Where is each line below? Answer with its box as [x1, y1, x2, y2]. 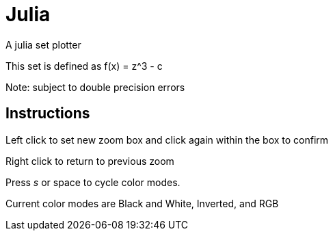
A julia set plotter [5, 38, 81, 51]
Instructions [5, 105, 90, 122]
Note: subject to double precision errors [5, 81, 185, 93]
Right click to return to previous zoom [5, 155, 174, 167]
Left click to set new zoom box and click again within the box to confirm [5, 133, 329, 146]
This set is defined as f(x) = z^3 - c [5, 60, 163, 72]
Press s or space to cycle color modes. [5, 176, 181, 188]
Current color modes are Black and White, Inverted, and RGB [5, 197, 279, 209]
